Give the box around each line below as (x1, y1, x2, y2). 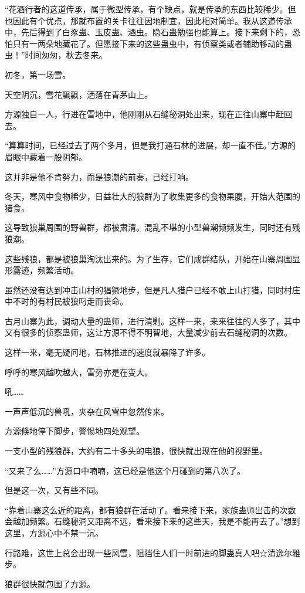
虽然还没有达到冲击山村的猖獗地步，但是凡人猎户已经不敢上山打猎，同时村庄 (5, 283, 300, 296)
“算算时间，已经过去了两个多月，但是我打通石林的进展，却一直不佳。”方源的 (5, 139, 296, 151)
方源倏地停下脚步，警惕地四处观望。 (5, 425, 144, 437)
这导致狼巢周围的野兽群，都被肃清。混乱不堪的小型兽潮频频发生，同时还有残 (5, 221, 300, 233)
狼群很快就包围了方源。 (5, 577, 95, 589)
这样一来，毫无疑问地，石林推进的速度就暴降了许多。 (5, 346, 210, 358)
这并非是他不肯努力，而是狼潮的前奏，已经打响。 (5, 170, 194, 182)
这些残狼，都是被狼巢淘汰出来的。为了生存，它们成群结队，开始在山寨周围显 (5, 252, 300, 265)
